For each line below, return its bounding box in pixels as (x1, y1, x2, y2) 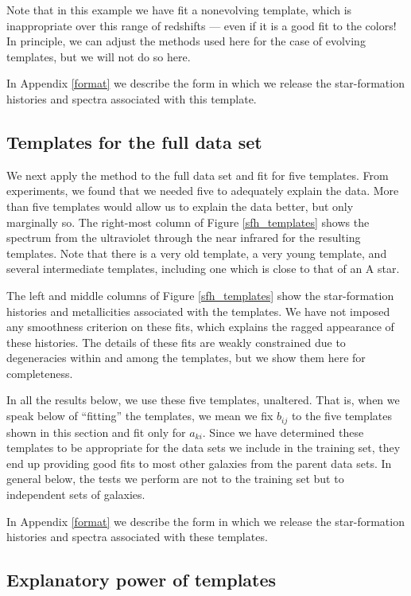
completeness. (6, 364, 73, 381)
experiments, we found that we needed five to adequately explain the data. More (6, 182, 399, 199)
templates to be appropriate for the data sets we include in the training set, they (6, 439, 401, 456)
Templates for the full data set (6, 129, 262, 154)
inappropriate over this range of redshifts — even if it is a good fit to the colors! (6, 17, 397, 33)
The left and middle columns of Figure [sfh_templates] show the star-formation (6, 286, 394, 303)
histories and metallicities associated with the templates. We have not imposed (6, 302, 390, 319)
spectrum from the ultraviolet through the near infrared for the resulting (6, 229, 361, 246)
